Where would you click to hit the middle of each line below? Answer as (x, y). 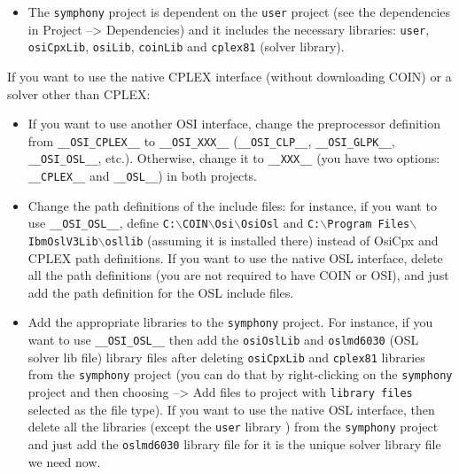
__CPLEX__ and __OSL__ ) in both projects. (143, 176)
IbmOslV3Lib (63, 241)
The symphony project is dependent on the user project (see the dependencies (239, 12)
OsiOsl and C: (281, 223)
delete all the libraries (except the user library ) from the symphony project (233, 427)
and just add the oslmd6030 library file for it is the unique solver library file (234, 443)
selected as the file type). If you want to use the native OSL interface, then (231, 409)
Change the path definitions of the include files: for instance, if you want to (232, 205)
